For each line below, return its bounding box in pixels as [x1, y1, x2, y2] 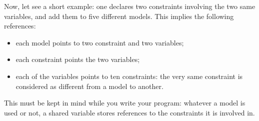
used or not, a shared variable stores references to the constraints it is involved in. [4, 107, 255, 117]
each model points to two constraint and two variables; [15, 37, 184, 47]
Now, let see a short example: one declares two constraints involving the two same [4, 1, 255, 11]
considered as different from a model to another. [15, 80, 163, 91]
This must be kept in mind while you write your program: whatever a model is [4, 97, 245, 108]
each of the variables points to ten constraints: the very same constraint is [15, 70, 243, 81]
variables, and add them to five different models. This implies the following [4, 10, 234, 21]
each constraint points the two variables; [15, 54, 140, 64]
